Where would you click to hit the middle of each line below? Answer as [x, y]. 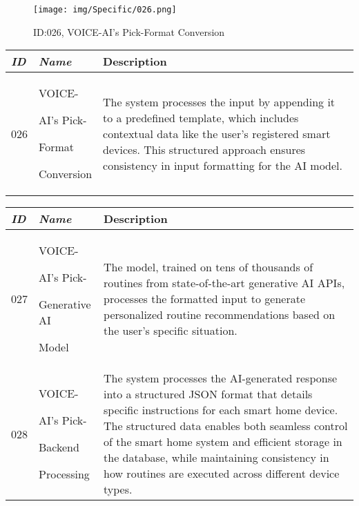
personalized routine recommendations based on [220, 315]
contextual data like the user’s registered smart [217, 133]
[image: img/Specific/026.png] [105, 10]
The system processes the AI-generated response [221, 378]
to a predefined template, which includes [201, 117]
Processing [64, 474]
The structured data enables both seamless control [226, 426]
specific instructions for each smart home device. [221, 410]
